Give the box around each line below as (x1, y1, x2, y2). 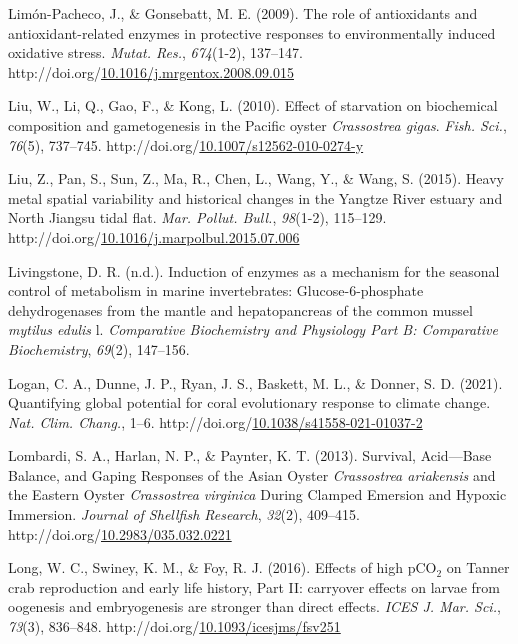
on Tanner (446, 557, 510, 578)
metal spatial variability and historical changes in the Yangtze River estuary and (8, 187, 503, 208)
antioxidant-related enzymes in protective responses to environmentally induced (8, 22, 496, 43)
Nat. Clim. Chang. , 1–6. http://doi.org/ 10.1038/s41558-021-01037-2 (8, 411, 423, 432)
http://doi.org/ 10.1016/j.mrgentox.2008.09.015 (8, 61, 294, 82)
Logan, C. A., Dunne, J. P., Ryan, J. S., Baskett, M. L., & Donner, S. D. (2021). (8, 372, 503, 393)
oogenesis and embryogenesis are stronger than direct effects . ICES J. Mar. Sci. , (8, 596, 501, 617)
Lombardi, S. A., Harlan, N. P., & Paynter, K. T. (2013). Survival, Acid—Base (8, 445, 492, 466)
